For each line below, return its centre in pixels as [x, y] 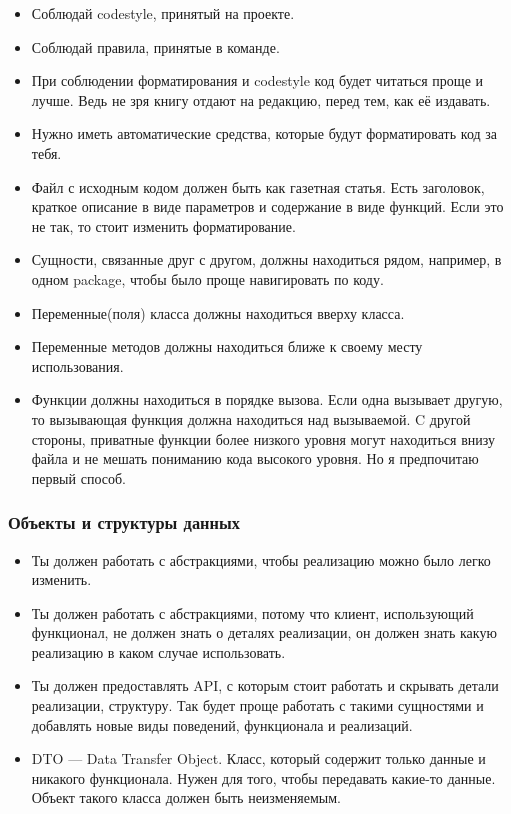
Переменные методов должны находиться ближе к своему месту [227, 346]
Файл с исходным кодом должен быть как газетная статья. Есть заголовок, [258, 186]
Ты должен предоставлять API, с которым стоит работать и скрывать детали [265, 685]
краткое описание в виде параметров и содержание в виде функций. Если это [267, 206]
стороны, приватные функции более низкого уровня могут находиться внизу [263, 438]
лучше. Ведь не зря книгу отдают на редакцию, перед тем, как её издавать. [261, 99]
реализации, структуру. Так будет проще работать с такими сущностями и [257, 705]
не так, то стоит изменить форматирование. [163, 225]
